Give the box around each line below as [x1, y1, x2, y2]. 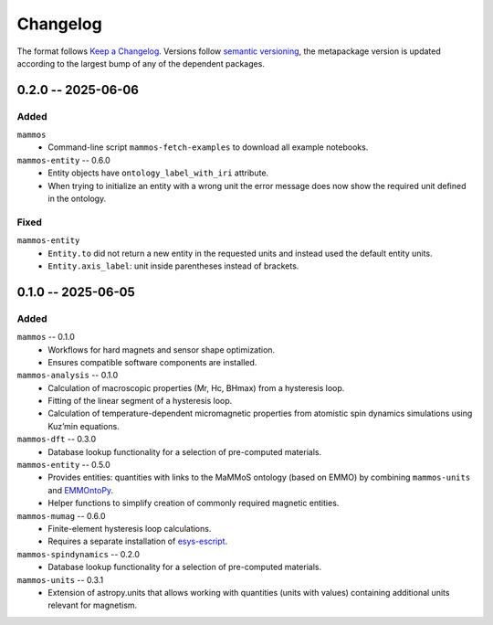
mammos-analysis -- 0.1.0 [16, 370, 119, 381]
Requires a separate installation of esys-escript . [47, 535, 228, 547]
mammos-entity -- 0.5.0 [16, 460, 111, 471]
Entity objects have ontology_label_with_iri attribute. [47, 167, 269, 178]
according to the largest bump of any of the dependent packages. [16, 58, 265, 69]
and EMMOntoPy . [47, 484, 114, 495]
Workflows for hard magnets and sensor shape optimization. [47, 344, 276, 355]
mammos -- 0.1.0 [16, 332, 75, 343]
